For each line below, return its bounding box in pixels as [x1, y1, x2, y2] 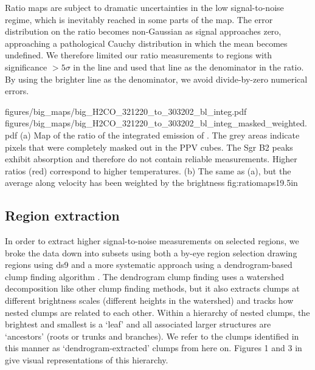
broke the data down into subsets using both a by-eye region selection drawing [5, 246, 297, 259]
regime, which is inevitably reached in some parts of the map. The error [5, 13, 273, 26]
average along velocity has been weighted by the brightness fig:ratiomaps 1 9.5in [5, 176, 298, 189]
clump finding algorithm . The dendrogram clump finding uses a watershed [5, 270, 284, 283]
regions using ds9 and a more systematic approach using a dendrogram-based [5, 258, 292, 271]
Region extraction [5, 206, 120, 225]
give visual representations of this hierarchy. [5, 354, 168, 366]
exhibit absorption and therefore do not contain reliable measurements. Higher [5, 152, 297, 165]
